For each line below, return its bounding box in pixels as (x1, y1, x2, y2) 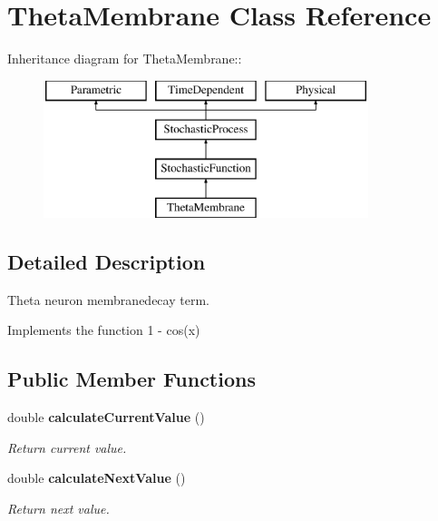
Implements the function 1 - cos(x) (7, 320, 200, 339)
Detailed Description (7, 247, 206, 275)
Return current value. (7, 437, 127, 457)
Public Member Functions (7, 365, 256, 393)
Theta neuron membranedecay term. (7, 290, 209, 309)
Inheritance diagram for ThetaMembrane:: (7, 49, 242, 68)
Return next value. (7, 498, 110, 517)
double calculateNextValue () (7, 468, 186, 487)
